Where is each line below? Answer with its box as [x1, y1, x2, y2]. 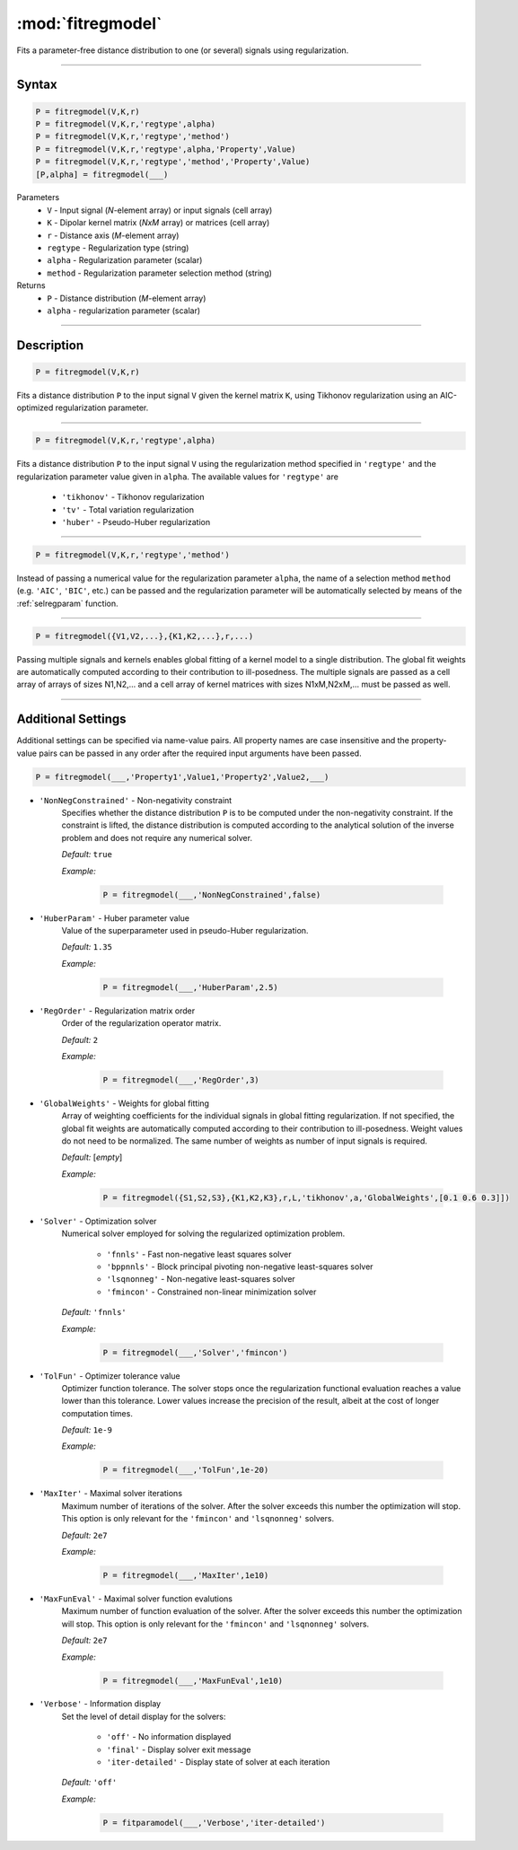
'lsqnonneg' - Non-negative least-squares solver [106, 1274, 295, 1284]
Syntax [16, 77, 57, 92]
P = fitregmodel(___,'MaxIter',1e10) [102, 1570, 269, 1580]
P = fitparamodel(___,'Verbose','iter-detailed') [102, 1818, 326, 1828]
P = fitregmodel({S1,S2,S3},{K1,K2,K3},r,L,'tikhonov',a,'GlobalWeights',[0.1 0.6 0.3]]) [102, 1192, 511, 1203]
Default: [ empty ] [61, 1152, 123, 1162]
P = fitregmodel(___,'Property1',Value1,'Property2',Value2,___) [35, 772, 329, 782]
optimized [16, 402, 54, 413]
